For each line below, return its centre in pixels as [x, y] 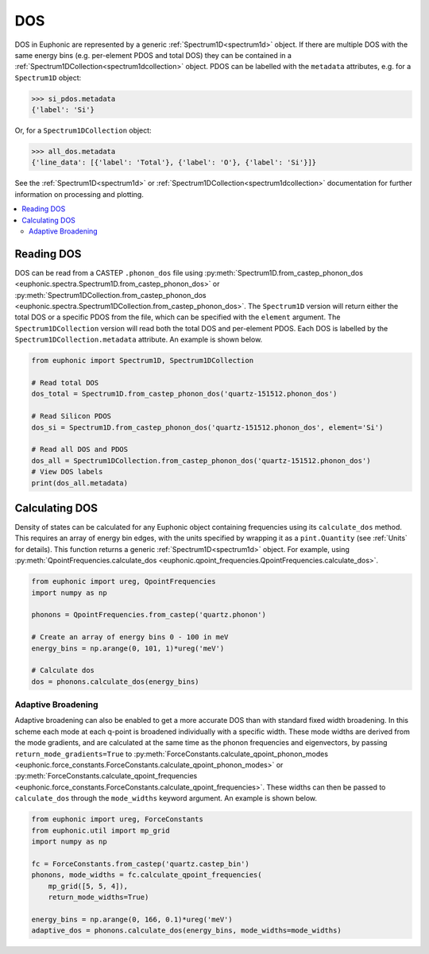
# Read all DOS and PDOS [80, 450]
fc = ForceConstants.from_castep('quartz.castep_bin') [140, 863]
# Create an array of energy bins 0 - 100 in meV [130, 637]
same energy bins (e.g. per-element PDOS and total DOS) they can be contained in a [153, 55]
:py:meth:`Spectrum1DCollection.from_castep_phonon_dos [110, 295]
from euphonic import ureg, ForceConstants [118, 819]
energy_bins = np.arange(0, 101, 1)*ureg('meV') [128, 648]
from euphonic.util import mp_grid [100, 830]
